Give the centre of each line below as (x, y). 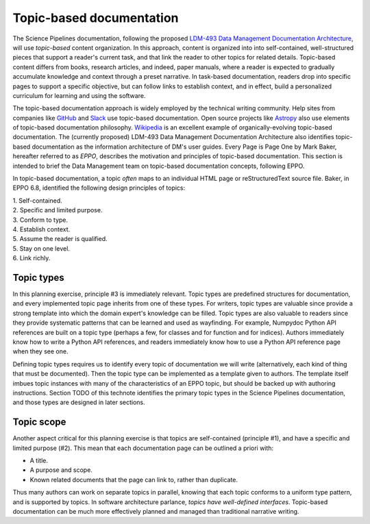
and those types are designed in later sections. (79, 402)
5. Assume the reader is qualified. (60, 239)
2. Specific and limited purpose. (58, 210)
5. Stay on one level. (41, 248)
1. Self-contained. (38, 200)
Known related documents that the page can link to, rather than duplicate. (134, 479)
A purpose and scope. (61, 470)
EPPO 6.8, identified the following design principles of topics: (99, 188)
